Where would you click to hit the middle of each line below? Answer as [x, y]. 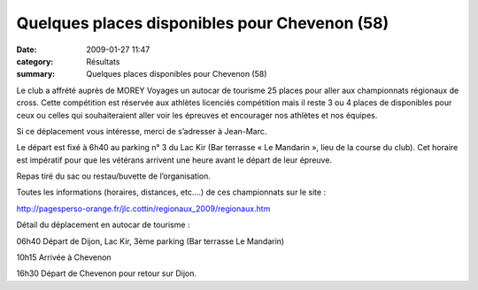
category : [35, 61]
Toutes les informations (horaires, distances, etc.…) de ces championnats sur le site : [171, 192]
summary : [36, 74]
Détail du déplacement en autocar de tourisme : [103, 225]
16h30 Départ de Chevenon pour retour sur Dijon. [107, 273]
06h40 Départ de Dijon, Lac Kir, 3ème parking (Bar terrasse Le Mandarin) [150, 241]
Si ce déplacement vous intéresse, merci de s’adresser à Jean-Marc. [142, 131]
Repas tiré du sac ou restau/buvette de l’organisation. [114, 176]
